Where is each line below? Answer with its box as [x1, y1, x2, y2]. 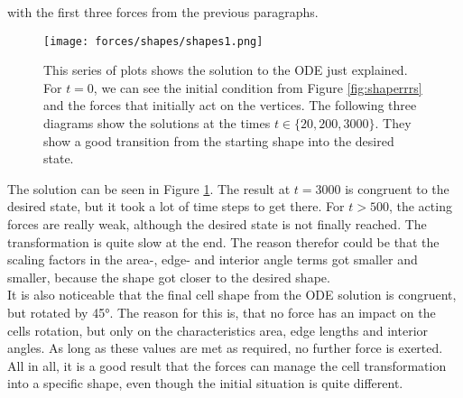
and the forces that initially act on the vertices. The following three [43, 96, 417, 115]
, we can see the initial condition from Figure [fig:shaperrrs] [93, 78, 422, 97]
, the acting [388, 197, 452, 216]
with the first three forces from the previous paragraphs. [7, 3, 319, 21]
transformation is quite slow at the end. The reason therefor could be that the [7, 232, 440, 251]
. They [375, 114, 412, 133]
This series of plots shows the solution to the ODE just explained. [43, 60, 408, 79]
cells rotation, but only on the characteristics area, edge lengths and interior [7, 320, 429, 339]
